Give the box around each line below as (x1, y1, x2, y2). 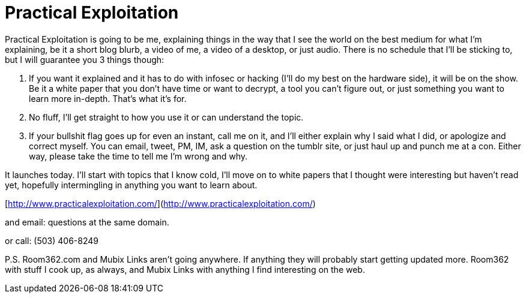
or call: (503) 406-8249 (5, 235, 98, 246)
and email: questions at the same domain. (5, 216, 169, 227)
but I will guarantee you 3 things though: (5, 54, 165, 65)
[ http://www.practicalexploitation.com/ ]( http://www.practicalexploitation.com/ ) (5, 198, 316, 209)
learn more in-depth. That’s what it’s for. (29, 93, 187, 104)
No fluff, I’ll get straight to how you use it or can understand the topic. (29, 112, 304, 122)
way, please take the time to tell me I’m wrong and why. (29, 150, 248, 161)
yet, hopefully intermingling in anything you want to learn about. (5, 179, 258, 190)
